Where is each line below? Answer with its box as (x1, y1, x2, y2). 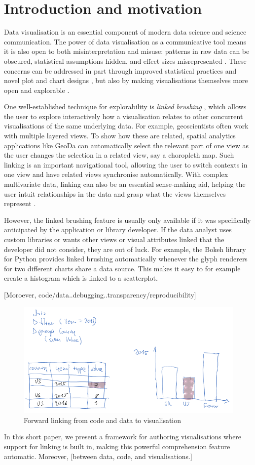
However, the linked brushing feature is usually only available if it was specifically (4, 214, 251, 225)
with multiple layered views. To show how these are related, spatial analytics (4, 130, 236, 141)
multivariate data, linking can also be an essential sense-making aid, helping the (4, 179, 246, 189)
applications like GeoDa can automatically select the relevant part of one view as (4, 140, 249, 150)
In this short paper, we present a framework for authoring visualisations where (4, 431, 242, 442)
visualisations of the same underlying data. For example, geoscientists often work (4, 121, 249, 131)
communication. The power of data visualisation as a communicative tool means (4, 36, 247, 46)
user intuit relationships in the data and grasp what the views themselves (4, 188, 226, 199)
